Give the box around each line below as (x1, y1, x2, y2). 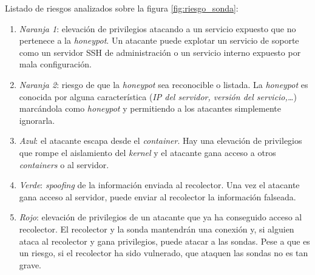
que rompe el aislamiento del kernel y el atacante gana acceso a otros (19, 146, 276, 158)
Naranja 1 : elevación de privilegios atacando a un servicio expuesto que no (19, 22, 296, 35)
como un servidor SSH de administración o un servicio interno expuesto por (19, 46, 301, 58)
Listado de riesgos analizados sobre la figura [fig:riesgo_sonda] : (5, 2, 239, 14)
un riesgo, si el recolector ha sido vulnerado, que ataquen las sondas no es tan (19, 246, 308, 259)
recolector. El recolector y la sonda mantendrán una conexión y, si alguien (19, 222, 294, 235)
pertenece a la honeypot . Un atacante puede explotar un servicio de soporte (19, 34, 299, 47)
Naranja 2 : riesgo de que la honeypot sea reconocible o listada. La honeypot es (19, 78, 308, 90)
